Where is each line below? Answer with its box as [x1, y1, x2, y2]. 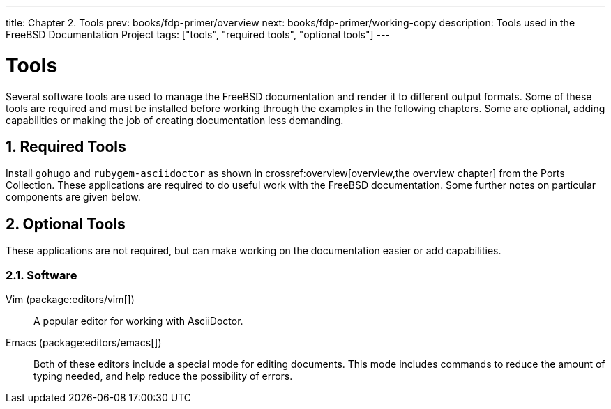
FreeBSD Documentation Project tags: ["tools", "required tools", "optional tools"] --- [6, 29, 390, 40]
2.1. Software [6, 268, 77, 282]
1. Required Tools [6, 137, 126, 155]
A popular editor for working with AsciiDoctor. [33, 314, 243, 327]
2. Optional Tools [6, 215, 126, 233]
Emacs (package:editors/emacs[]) [6, 336, 162, 348]
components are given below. [6, 191, 141, 203]
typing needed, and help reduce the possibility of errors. [33, 369, 293, 382]
